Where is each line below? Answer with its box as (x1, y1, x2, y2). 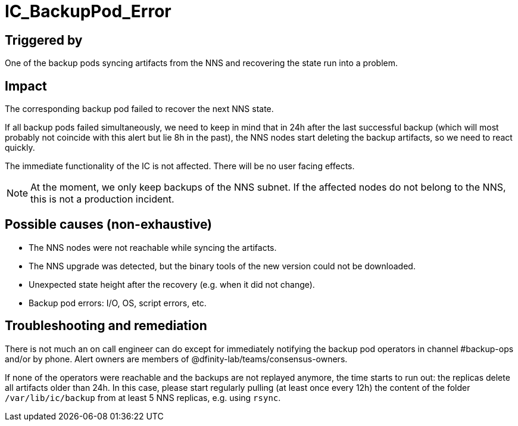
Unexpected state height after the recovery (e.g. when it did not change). (29, 279, 315, 290)
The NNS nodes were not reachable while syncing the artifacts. (29, 242, 277, 253)
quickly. (5, 142, 35, 153)
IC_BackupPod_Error (5, 1, 171, 21)
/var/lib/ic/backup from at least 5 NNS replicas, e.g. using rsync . (5, 392, 281, 403)
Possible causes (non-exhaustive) (5, 217, 213, 232)
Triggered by (5, 32, 83, 48)
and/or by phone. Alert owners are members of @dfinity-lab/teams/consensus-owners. (5, 353, 348, 364)
